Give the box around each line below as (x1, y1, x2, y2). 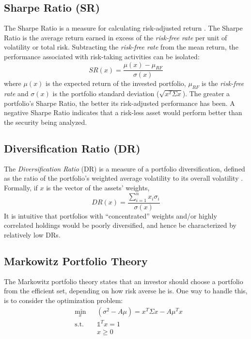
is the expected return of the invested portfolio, (46, 78, 186, 88)
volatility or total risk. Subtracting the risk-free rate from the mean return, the (4, 42, 238, 52)
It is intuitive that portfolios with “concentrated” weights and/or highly (4, 210, 217, 220)
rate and (4, 88, 29, 99)
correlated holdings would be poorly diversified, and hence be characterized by (4, 220, 236, 230)
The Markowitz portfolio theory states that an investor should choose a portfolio (4, 276, 243, 286)
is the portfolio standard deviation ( (52, 88, 159, 99)
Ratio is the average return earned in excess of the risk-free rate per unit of (4, 32, 227, 42)
